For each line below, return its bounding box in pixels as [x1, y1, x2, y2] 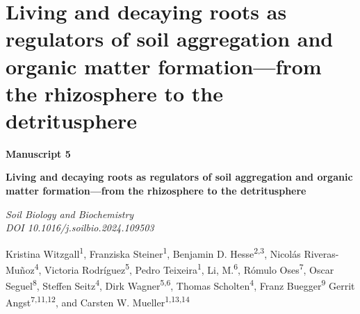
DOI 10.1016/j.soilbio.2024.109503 [6, 220, 154, 235]
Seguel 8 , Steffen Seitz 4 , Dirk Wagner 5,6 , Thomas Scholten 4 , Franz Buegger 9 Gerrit [6, 276, 355, 292]
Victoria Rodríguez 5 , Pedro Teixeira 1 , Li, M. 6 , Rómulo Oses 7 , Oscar [44, 261, 334, 276]
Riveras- [304, 246, 339, 261]
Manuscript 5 [6, 146, 71, 160]
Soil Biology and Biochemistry [6, 206, 134, 221]
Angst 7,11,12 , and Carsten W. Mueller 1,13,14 [6, 292, 190, 309]
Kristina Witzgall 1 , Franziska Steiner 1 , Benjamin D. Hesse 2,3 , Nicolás [6, 244, 301, 261]
